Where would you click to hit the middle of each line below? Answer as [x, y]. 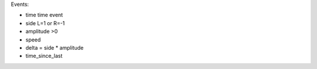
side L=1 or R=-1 [45, 23]
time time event [44, 15]
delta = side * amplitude [55, 47]
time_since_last [44, 56]
